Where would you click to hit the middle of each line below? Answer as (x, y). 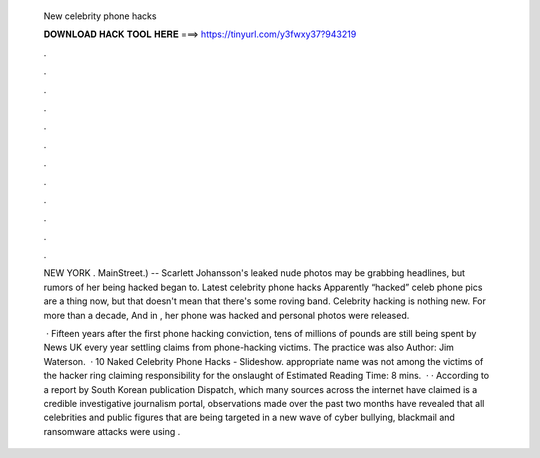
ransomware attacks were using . (112, 431)
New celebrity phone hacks (100, 16)
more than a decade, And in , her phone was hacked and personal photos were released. (226, 315)
